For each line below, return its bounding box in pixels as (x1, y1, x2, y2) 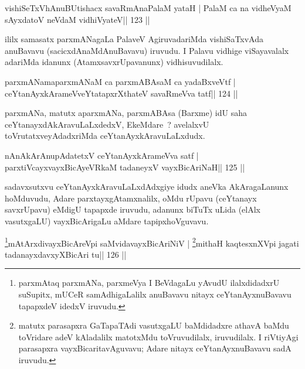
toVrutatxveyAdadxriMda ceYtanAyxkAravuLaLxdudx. (5, 129, 205, 142)
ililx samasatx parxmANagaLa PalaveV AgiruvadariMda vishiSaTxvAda (5, 33, 264, 45)
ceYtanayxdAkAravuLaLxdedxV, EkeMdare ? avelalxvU (5, 118, 209, 130)
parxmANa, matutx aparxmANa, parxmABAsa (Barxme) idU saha (5, 107, 247, 119)
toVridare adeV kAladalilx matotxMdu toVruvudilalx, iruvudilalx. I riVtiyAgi (18, 330, 299, 343)
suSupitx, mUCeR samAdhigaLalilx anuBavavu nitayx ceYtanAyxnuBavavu (18, 288, 292, 300)
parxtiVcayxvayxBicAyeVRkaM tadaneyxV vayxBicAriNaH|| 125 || (5, 160, 245, 173)
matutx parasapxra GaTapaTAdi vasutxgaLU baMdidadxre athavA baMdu (18, 319, 289, 332)
